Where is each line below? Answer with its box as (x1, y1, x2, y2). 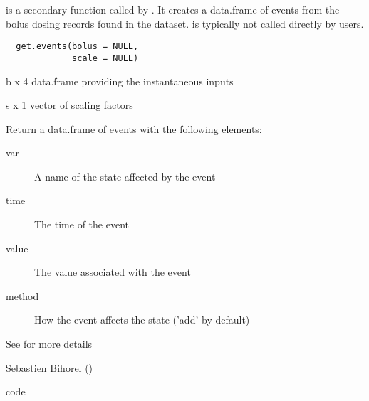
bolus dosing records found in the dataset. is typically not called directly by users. (6, 16, 364, 31)
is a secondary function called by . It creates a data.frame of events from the (6, 2, 340, 16)
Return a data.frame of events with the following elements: (6, 121, 262, 136)
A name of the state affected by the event (34, 169, 216, 183)
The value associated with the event (34, 264, 191, 279)
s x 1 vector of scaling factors (6, 97, 133, 112)
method (6, 288, 39, 303)
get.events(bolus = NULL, (16, 41, 139, 52)
